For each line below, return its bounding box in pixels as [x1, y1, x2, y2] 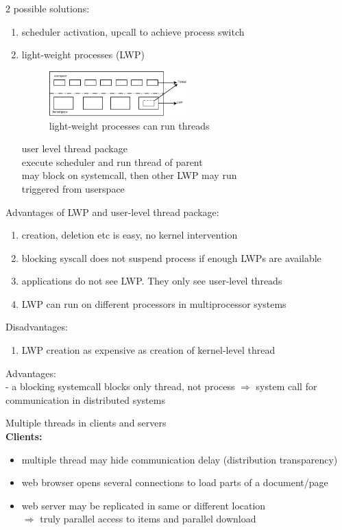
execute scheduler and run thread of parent [21, 154, 203, 169]
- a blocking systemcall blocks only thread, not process [5, 379, 235, 394]
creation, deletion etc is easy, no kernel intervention [21, 228, 238, 242]
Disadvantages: [5, 320, 68, 334]
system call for [256, 379, 317, 394]
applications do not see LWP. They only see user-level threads [21, 274, 282, 288]
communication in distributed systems [5, 392, 165, 407]
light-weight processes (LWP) [21, 47, 145, 62]
